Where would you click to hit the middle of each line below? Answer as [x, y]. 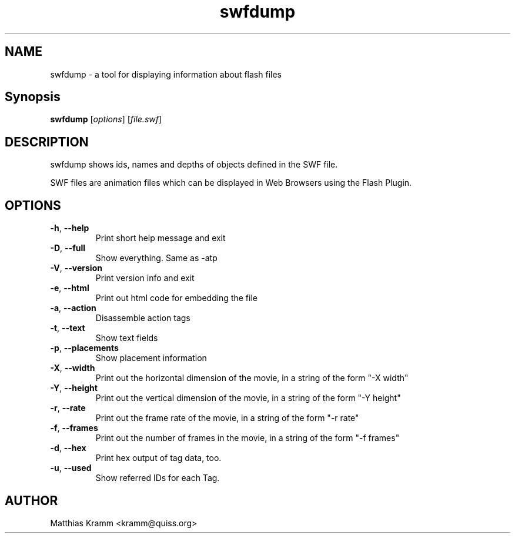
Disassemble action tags [143, 318]
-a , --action [73, 308]
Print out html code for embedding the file [176, 298]
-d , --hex [68, 448]
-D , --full [68, 248]
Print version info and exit [145, 278]
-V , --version [76, 268]
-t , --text [68, 328]
